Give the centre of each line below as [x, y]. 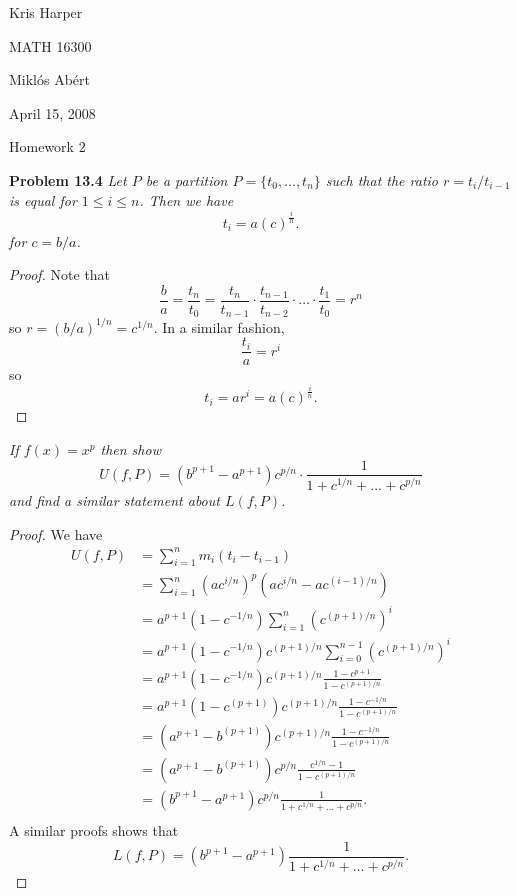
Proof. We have [56, 533]
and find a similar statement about [114, 499]
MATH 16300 [50, 45]
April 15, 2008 [52, 112]
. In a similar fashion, [219, 326]
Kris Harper [46, 12]
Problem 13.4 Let [68, 179]
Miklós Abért [50, 79]
